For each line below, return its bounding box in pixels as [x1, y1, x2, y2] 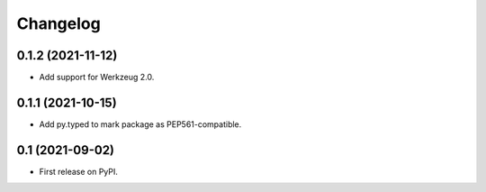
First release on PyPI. [39, 166, 119, 177]
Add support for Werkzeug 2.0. [39, 72, 155, 83]
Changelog [16, 14, 101, 33]
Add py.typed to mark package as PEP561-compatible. [39, 118, 242, 130]
